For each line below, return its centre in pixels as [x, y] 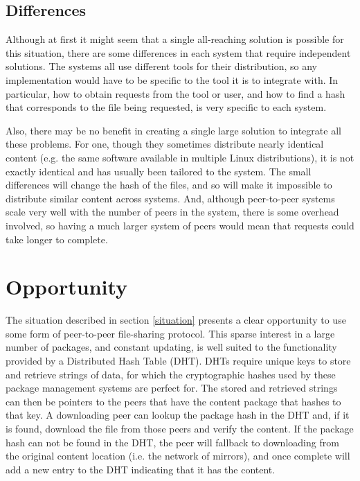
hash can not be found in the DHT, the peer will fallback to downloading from [172, 442]
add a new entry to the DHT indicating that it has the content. [141, 469]
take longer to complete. [57, 239]
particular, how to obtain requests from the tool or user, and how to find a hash [175, 93]
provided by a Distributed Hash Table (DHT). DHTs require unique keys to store [178, 361]
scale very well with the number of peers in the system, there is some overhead [172, 212]
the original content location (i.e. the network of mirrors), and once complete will [178, 456]
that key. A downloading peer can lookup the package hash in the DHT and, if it [178, 415]
